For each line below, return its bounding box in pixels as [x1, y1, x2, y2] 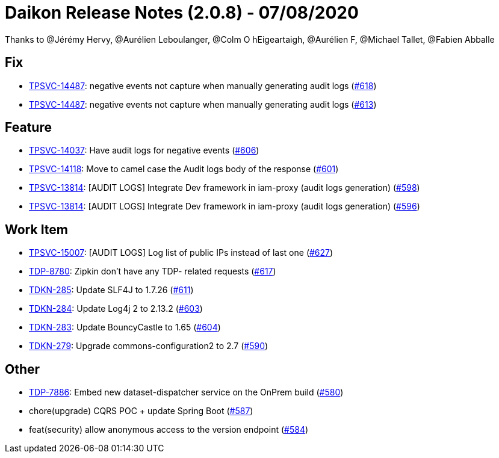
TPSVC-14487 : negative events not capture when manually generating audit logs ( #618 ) [29, 80, 377, 91]
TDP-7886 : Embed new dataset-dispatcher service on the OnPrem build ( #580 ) [29, 387, 344, 398]
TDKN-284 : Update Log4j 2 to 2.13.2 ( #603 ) [29, 303, 203, 314]
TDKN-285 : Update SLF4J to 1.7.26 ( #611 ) [29, 285, 194, 296]
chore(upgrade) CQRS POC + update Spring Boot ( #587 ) [29, 406, 253, 416]
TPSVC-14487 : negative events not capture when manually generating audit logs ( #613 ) [29, 99, 377, 110]
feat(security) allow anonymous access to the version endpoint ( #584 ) [29, 424, 309, 435]
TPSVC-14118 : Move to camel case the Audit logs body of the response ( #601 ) [29, 164, 339, 175]
